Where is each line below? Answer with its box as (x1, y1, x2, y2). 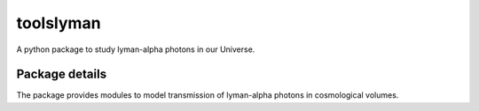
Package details (16, 67, 106, 82)
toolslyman (16, 13, 101, 33)
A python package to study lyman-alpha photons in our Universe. (16, 44, 255, 55)
